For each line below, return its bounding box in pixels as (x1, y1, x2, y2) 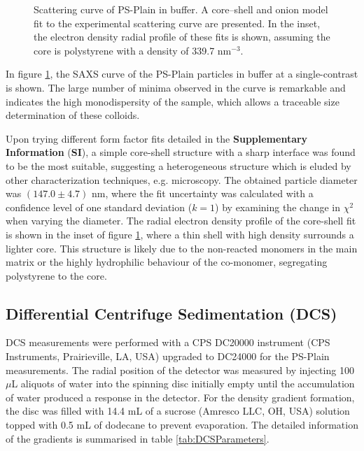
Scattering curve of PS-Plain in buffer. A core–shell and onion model (34, 2, 328, 16)
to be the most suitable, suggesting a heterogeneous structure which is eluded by (6, 158, 351, 173)
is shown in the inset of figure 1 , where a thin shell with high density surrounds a (6, 227, 354, 241)
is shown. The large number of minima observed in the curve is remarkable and (6, 80, 346, 94)
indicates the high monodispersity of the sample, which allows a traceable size (6, 94, 339, 108)
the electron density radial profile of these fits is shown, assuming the (34, 29, 330, 44)
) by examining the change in (215, 199, 340, 214)
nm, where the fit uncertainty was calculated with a (91, 186, 314, 201)
